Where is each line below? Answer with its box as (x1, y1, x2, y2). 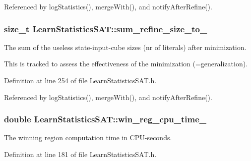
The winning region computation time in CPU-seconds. (4, 132, 172, 143)
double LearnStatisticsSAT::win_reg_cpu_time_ (4, 113, 206, 125)
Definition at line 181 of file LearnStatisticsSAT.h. (4, 149, 157, 159)
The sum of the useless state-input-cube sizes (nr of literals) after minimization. (4, 42, 247, 52)
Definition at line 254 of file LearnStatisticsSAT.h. (4, 75, 157, 85)
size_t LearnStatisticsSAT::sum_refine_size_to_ (4, 22, 207, 35)
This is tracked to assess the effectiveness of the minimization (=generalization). (4, 58, 248, 69)
